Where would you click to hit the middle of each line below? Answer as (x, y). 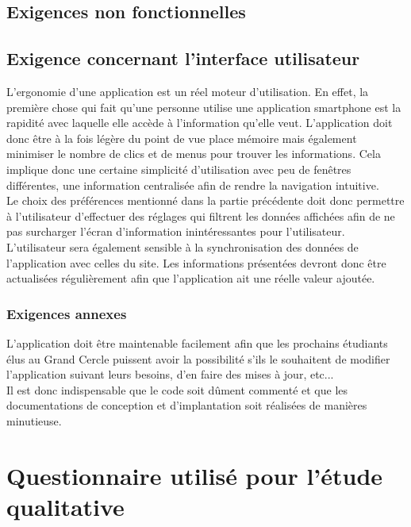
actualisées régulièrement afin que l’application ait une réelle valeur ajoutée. (191, 278)
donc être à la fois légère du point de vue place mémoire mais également (182, 138)
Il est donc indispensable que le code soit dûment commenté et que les (177, 389)
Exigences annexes (67, 313)
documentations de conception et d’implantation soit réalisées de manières (187, 405)
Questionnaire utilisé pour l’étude (195, 475)
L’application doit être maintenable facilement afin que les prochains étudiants (197, 342)
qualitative (65, 506)
